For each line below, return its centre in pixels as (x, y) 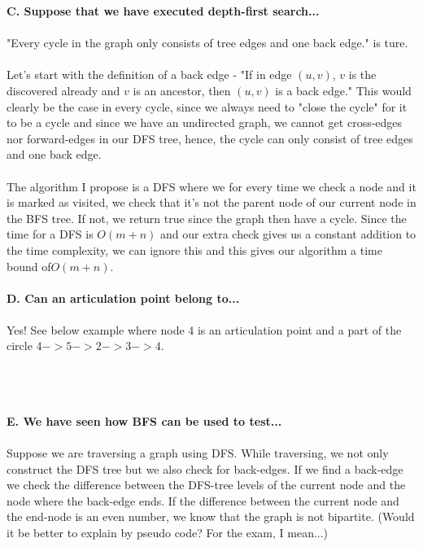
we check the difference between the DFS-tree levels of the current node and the (206, 485)
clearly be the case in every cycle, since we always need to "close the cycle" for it (207, 106)
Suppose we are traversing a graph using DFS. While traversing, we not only (198, 453)
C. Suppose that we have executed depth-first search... (163, 11)
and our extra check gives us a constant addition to (288, 234)
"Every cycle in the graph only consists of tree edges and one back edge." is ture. (207, 43)
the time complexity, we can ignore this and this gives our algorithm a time (194, 249)
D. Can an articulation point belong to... (123, 298)
